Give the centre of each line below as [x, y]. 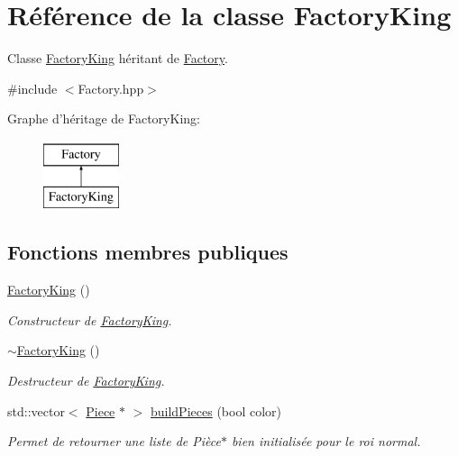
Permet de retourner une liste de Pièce [114, 441]
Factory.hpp [111, 88]
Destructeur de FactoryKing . [86, 381]
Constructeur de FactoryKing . [90, 319]
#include [32, 88]
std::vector [36, 410]
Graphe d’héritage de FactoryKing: [104, 119]
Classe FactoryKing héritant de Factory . [118, 58]
